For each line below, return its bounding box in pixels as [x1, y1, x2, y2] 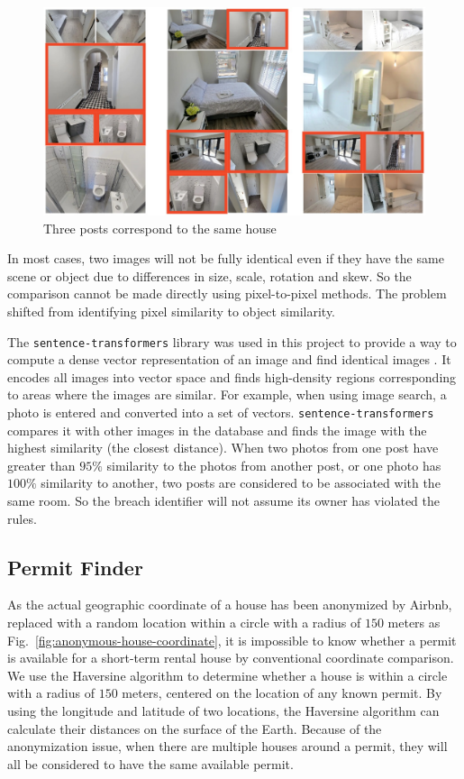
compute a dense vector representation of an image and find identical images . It [7, 350, 451, 369]
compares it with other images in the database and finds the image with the [7, 420, 427, 439]
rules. [7, 509, 37, 527]
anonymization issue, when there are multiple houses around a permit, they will [7, 737, 448, 756]
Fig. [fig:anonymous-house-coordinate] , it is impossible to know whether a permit [7, 630, 457, 649]
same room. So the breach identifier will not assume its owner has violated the [7, 491, 441, 510]
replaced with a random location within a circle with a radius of [7, 613, 361, 632]
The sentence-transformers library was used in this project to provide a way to [7, 332, 457, 351]
